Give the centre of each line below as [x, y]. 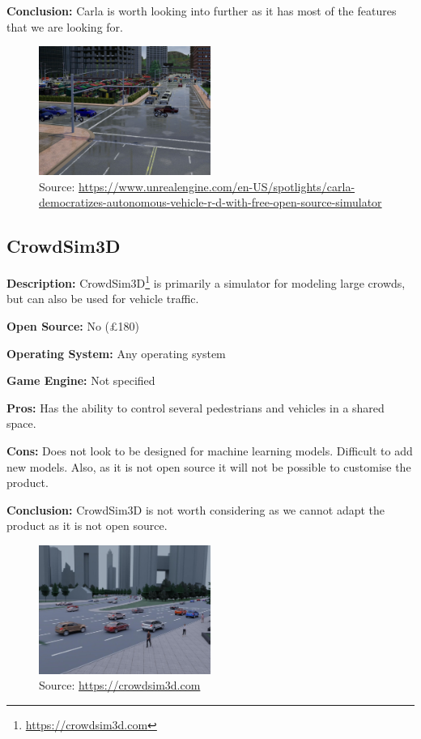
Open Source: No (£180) [73, 326]
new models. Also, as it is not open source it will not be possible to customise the [209, 466]
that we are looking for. [65, 26]
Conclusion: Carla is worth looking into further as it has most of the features [202, 11]
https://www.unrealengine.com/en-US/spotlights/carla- [217, 186]
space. [21, 423]
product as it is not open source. [87, 525]
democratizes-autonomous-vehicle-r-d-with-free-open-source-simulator [210, 202]
